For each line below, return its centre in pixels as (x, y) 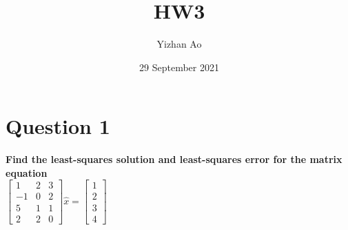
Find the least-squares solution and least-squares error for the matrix (174, 159)
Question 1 (58, 126)
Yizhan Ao (179, 44)
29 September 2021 (179, 67)
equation (27, 172)
